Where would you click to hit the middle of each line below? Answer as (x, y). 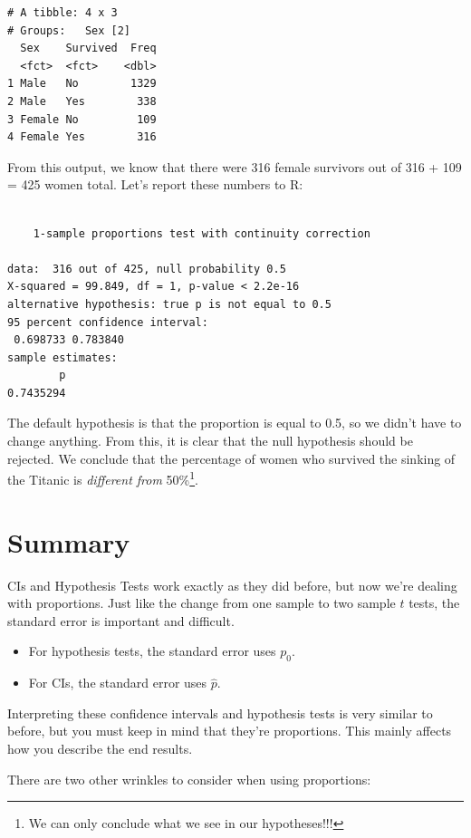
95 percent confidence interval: (108, 322)
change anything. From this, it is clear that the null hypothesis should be (210, 441)
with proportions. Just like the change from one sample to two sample (202, 603)
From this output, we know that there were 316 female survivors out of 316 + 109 (235, 166)
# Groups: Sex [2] (69, 30)
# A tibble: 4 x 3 (62, 13)
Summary (69, 541)
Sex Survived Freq (88, 48)
